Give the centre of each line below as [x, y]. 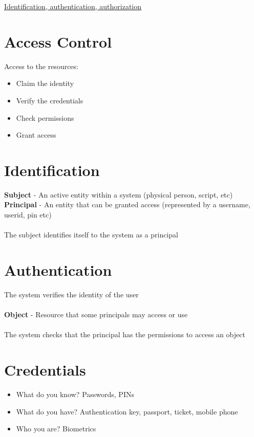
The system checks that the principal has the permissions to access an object [125, 334]
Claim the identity [45, 83]
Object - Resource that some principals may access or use [96, 314]
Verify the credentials [50, 100]
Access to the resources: [41, 66]
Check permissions [45, 117]
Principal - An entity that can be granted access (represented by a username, [127, 204]
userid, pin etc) [28, 214]
